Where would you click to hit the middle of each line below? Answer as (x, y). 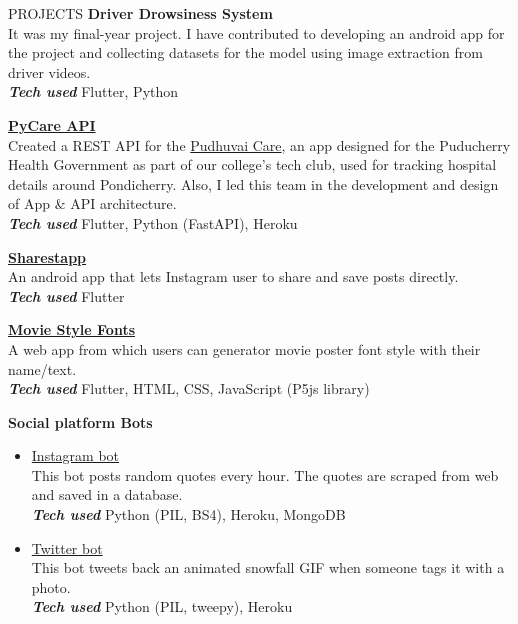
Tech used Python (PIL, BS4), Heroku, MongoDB (188, 514)
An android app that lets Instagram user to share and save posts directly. (233, 276)
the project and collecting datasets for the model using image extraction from (245, 52)
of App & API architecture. (92, 203)
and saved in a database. (107, 494)
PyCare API (52, 124)
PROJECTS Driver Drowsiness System (140, 13)
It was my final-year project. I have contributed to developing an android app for (256, 32)
